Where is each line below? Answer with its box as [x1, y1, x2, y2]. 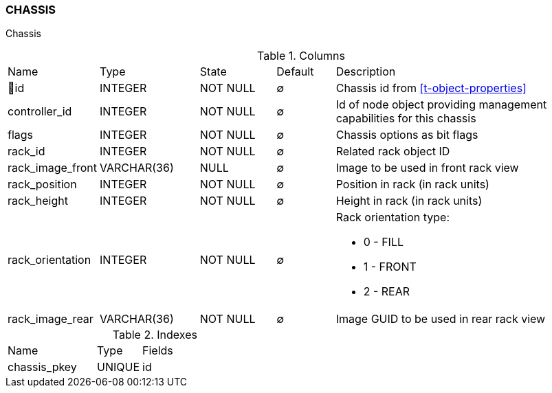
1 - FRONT [363, 260, 417, 274]
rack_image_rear [8, 312, 93, 326]
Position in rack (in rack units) [335, 177, 489, 192]
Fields [142, 344, 173, 358]
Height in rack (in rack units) [335, 194, 483, 208]
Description [335, 65, 396, 79]
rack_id [8, 144, 45, 159]
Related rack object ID [335, 144, 450, 159]
